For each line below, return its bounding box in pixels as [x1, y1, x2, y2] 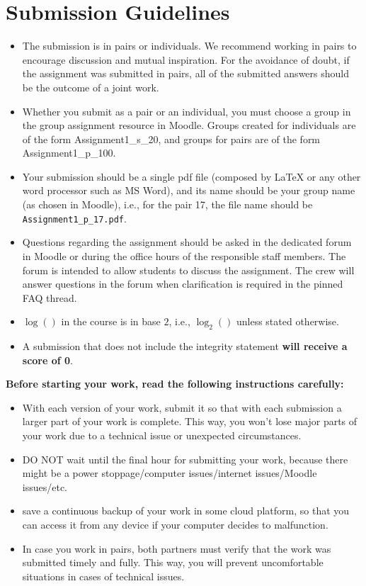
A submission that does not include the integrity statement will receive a [22, 339, 348, 354]
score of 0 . [22, 352, 74, 367]
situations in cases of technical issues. [22, 568, 185, 583]
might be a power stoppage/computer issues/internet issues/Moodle [22, 466, 317, 480]
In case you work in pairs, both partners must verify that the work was [22, 541, 331, 556]
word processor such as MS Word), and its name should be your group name [22, 183, 355, 198]
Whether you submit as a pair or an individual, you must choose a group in [22, 103, 351, 118]
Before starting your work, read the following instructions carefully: [6, 376, 344, 391]
